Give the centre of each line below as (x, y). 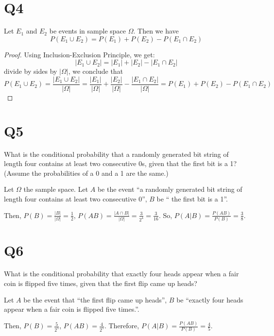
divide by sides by (31, 71)
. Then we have (156, 31)
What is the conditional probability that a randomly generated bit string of (116, 154)
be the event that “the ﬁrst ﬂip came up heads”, (95, 299)
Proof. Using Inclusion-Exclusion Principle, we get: (79, 54)
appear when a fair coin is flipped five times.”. (72, 309)
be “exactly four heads (210, 299)
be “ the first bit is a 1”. (192, 199)
